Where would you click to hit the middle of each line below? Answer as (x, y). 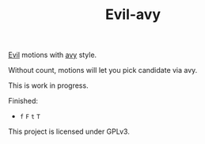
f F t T (30, 117)
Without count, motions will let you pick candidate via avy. (103, 70)
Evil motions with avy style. (53, 55)
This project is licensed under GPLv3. (69, 131)
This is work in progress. (48, 85)
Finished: (23, 101)
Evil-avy (133, 15)
